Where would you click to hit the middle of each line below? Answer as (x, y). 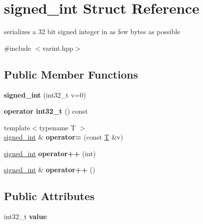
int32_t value (25, 216)
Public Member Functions (71, 74)
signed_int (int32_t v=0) (45, 94)
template (17, 127)
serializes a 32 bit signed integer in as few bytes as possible (92, 31)
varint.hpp (58, 48)
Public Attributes (49, 196)
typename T (57, 127)
